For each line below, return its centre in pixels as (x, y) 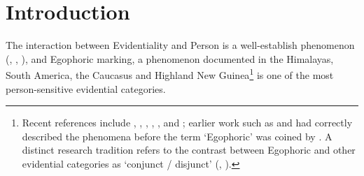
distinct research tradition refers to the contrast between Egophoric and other (189, 150)
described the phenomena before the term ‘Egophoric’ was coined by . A (177, 136)
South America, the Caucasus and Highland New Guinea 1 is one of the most (170, 74)
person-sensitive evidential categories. (86, 88)
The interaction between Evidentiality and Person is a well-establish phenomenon (180, 45)
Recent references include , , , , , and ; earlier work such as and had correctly (187, 123)
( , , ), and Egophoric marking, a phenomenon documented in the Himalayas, (170, 58)
